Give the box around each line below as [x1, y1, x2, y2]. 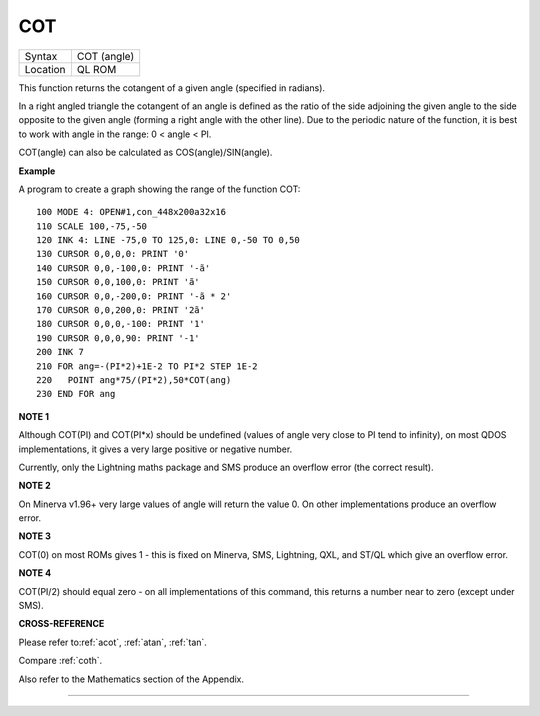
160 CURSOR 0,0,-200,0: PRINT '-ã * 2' [36, 290, 232, 302]
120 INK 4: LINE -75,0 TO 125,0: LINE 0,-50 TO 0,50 [36, 235, 300, 246]
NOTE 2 [18, 480, 51, 492]
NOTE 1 [18, 410, 50, 422]
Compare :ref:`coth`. [18, 655, 103, 667]
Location [24, 62, 66, 76]
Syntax [24, 49, 58, 63]
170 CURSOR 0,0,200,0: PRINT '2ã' [36, 305, 205, 316]
